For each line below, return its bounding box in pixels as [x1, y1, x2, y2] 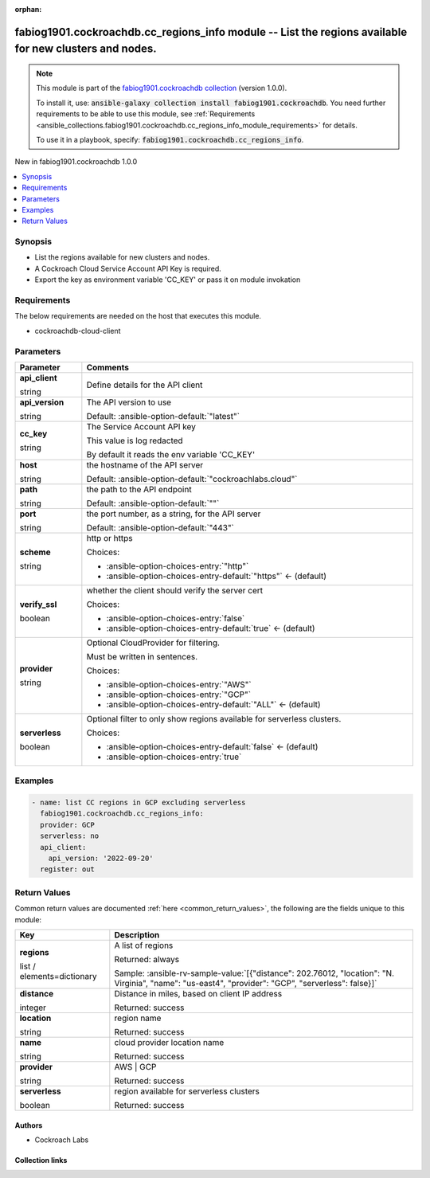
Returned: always [114, 953, 179, 965]
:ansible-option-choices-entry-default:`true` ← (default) [106, 622, 315, 633]
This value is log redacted [86, 435, 183, 446]
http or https [86, 532, 133, 543]
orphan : [14, 5, 42, 14]
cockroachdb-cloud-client [34, 326, 121, 335]
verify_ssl [19, 598, 57, 609]
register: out [40, 865, 96, 874]
